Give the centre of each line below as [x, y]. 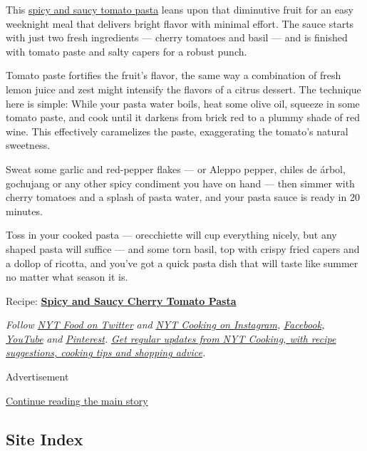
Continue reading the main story [77, 400]
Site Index [45, 439]
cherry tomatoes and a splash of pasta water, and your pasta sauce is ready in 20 [183, 197]
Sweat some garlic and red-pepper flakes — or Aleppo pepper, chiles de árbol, [176, 169]
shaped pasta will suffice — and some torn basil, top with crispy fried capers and [183, 248]
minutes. [24, 211]
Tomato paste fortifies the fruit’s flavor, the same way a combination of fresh [174, 75]
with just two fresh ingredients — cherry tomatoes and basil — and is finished [177, 37]
